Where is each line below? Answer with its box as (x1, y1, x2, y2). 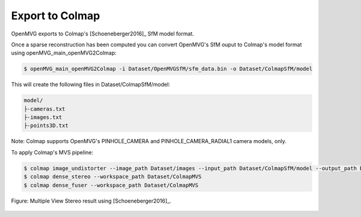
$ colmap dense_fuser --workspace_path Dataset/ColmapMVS (23, 182, 199, 189)
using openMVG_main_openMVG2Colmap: (11, 49, 117, 57)
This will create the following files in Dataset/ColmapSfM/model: (11, 81, 171, 88)
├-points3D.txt (23, 122, 69, 129)
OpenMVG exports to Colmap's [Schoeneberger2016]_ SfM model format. (11, 30, 194, 37)
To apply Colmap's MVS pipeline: (11, 148, 93, 156)
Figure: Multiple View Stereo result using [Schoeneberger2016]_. (11, 197, 171, 204)
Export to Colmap (11, 9, 100, 22)
